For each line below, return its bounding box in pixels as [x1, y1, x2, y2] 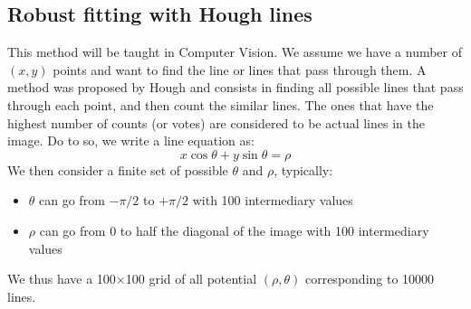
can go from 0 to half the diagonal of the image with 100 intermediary [39, 220, 429, 239]
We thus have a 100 [7, 269, 116, 288]
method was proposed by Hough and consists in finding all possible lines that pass [7, 78, 464, 97]
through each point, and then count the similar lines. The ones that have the [7, 95, 434, 114]
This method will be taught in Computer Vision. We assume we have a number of [7, 42, 463, 61]
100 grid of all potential [125, 269, 257, 288]
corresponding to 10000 [304, 269, 435, 288]
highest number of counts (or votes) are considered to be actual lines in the [7, 113, 425, 132]
